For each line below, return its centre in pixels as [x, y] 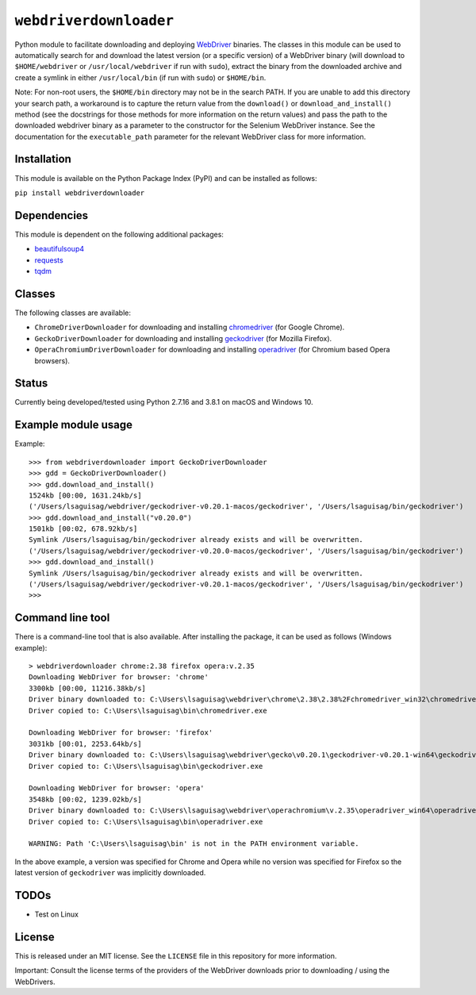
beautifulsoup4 [59, 249]
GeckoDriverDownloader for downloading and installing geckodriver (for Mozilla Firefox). [183, 338]
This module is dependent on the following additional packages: [119, 234]
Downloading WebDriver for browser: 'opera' [117, 788]
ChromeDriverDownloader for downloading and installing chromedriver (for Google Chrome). [190, 327]
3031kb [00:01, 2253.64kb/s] [85, 743]
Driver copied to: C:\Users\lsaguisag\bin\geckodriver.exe [146, 766]
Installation [43, 159]
